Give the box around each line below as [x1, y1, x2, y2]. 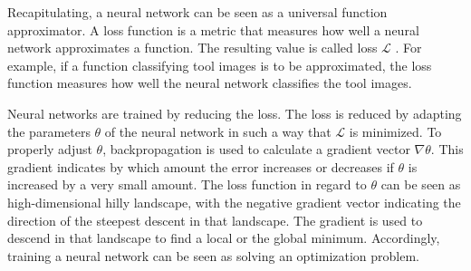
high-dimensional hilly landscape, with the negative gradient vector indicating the [7, 192, 461, 211]
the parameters [7, 121, 91, 140]
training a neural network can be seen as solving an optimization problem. [7, 246, 420, 265]
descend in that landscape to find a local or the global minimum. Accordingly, [7, 228, 440, 247]
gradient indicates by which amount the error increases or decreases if [7, 157, 394, 176]
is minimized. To [349, 121, 442, 140]
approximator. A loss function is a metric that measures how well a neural [7, 20, 419, 39]
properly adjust [7, 140, 92, 159]
